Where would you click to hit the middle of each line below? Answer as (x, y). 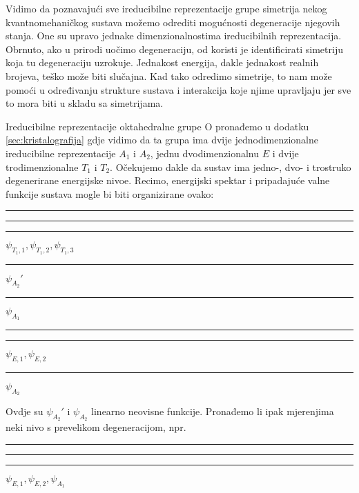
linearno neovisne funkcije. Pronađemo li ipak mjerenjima (213, 411)
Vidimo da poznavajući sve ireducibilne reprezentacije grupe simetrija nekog (166, 8)
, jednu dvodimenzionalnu (204, 153)
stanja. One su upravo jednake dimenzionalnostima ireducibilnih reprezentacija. (174, 36)
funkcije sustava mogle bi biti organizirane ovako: (110, 193)
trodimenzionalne (42, 167)
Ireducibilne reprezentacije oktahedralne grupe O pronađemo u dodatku (157, 126)
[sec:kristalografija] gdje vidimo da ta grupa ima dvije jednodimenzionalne (162, 140)
